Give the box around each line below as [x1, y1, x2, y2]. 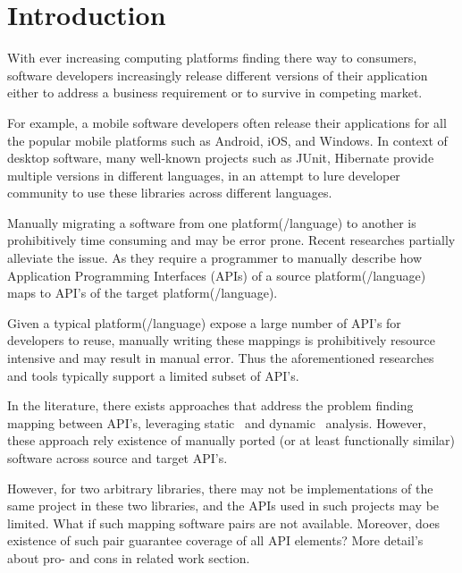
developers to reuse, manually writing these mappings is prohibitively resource [7, 331, 436, 350]
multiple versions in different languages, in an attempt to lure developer [7, 165, 400, 184]
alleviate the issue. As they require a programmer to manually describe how [7, 249, 423, 267]
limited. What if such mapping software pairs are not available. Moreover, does [7, 513, 440, 532]
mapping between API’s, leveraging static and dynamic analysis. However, [7, 413, 426, 432]
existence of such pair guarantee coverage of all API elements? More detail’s [7, 531, 424, 550]
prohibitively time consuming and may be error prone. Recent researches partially [7, 231, 456, 249]
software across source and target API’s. [7, 449, 228, 467]
